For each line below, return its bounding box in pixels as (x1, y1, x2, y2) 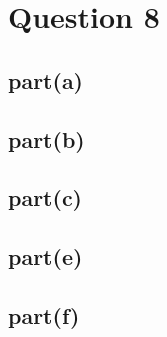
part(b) (8, 123, 85, 154)
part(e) (8, 241, 83, 272)
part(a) (8, 64, 84, 95)
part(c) (8, 182, 83, 213)
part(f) (8, 299, 80, 330)
